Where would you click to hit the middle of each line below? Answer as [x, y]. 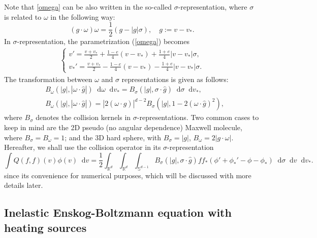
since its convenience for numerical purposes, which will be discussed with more [128, 175]
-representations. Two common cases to [198, 117]
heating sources [45, 227]
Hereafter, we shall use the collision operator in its [83, 147]
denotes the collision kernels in [83, 117]
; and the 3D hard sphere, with [113, 137]
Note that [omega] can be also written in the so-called [88, 7]
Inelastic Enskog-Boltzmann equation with [118, 212]
